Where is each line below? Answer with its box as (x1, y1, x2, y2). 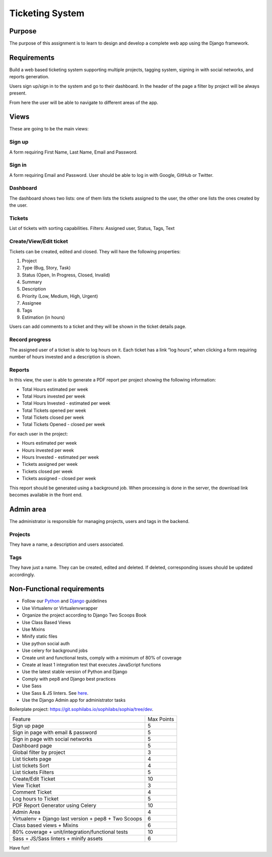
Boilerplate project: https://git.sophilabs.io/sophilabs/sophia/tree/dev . (9, 706, 154, 712)
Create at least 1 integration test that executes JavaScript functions (22, 661, 161, 668)
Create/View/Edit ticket (9, 238, 68, 245)
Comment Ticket (12, 788, 52, 795)
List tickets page (12, 755, 51, 763)
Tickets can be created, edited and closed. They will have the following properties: (9, 248, 181, 255)
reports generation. (9, 74, 50, 80)
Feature (12, 716, 31, 723)
